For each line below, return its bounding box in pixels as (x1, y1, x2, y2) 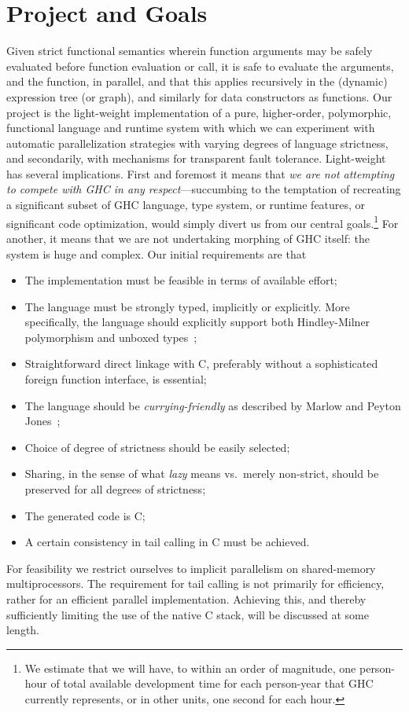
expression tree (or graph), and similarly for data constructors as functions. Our (6, 88, 392, 105)
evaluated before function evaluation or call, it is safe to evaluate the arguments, (6, 57, 394, 74)
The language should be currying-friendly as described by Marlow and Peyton (24, 397, 401, 413)
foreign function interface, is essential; (24, 371, 207, 387)
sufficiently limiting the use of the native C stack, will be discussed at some (6, 606, 369, 622)
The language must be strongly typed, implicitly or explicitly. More (24, 298, 350, 314)
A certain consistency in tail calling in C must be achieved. (24, 534, 310, 550)
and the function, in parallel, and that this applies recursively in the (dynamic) (6, 73, 388, 90)
